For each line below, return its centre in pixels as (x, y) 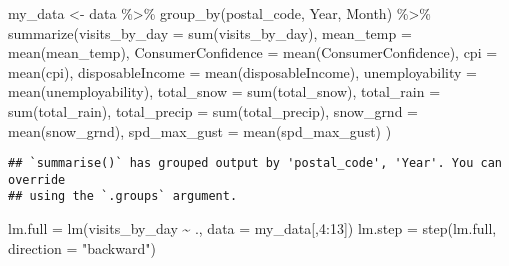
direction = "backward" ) (82, 247)
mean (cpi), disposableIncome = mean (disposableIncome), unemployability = (242, 71)
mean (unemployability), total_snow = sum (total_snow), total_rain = (224, 91)
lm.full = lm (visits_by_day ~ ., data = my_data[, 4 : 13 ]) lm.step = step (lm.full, (252, 228)
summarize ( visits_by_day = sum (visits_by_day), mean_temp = (210, 32)
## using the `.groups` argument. (123, 196)
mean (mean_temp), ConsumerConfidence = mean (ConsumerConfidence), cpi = (253, 52)
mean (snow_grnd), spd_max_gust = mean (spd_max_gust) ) (200, 130)
